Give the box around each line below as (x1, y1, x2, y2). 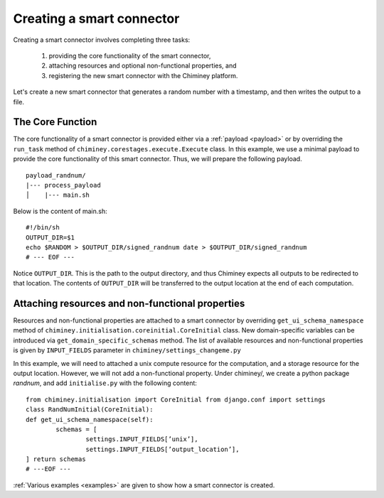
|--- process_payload (26, 181, 101, 189)
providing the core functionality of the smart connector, (48, 51, 211, 60)
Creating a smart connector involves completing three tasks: (13, 36, 191, 44)
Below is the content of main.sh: (13, 207, 108, 215)
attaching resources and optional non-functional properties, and (48, 61, 237, 70)
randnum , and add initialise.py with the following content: (13, 379, 197, 387)
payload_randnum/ (26, 171, 86, 179)
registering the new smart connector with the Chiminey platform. (48, 71, 238, 80)
